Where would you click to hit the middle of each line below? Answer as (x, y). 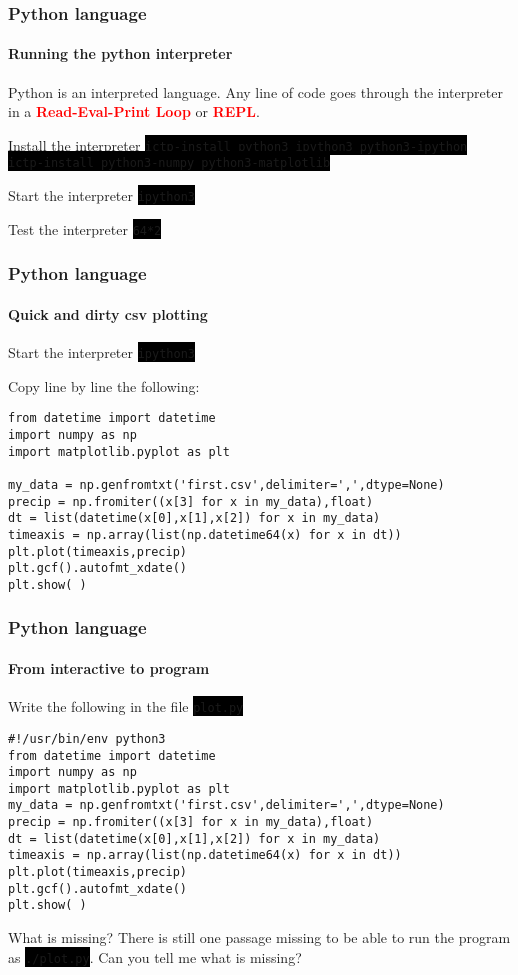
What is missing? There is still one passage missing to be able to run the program (259, 937)
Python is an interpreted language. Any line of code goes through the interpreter (255, 91)
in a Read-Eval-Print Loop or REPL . (134, 111)
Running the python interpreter (120, 53)
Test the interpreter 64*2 (85, 228)
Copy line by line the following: (104, 385)
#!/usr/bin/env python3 (87, 738)
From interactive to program (109, 668)
